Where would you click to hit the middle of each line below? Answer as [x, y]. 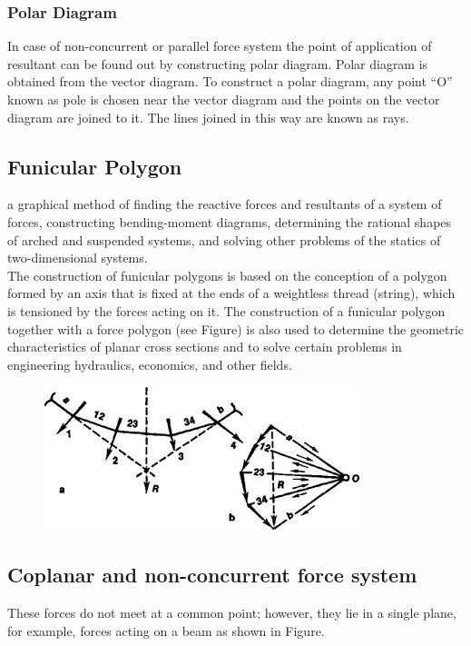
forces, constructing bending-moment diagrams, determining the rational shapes [230, 221]
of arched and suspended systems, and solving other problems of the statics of [224, 239]
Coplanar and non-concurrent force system [212, 575]
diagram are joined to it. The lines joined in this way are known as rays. [208, 117]
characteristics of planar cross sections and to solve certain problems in [205, 347]
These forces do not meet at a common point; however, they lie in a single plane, [232, 613]
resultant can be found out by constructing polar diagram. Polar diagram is [218, 63]
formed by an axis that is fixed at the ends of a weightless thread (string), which [231, 293]
